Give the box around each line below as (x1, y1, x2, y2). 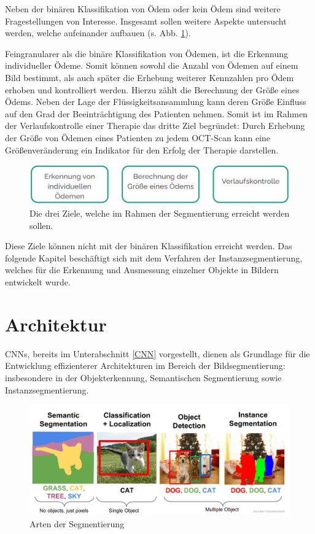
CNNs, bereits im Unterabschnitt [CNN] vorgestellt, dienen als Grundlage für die (5, 347, 310, 360)
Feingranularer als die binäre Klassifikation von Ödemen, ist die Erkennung (5, 47, 289, 60)
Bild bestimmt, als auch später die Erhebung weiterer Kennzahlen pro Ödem (5, 71, 294, 83)
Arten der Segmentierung (29, 517, 125, 530)
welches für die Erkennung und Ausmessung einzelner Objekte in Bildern (5, 263, 279, 276)
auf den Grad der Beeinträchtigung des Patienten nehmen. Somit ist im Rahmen (5, 107, 308, 120)
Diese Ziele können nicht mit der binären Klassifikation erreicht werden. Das (5, 239, 292, 252)
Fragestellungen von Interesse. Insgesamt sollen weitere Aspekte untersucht (5, 14, 287, 27)
